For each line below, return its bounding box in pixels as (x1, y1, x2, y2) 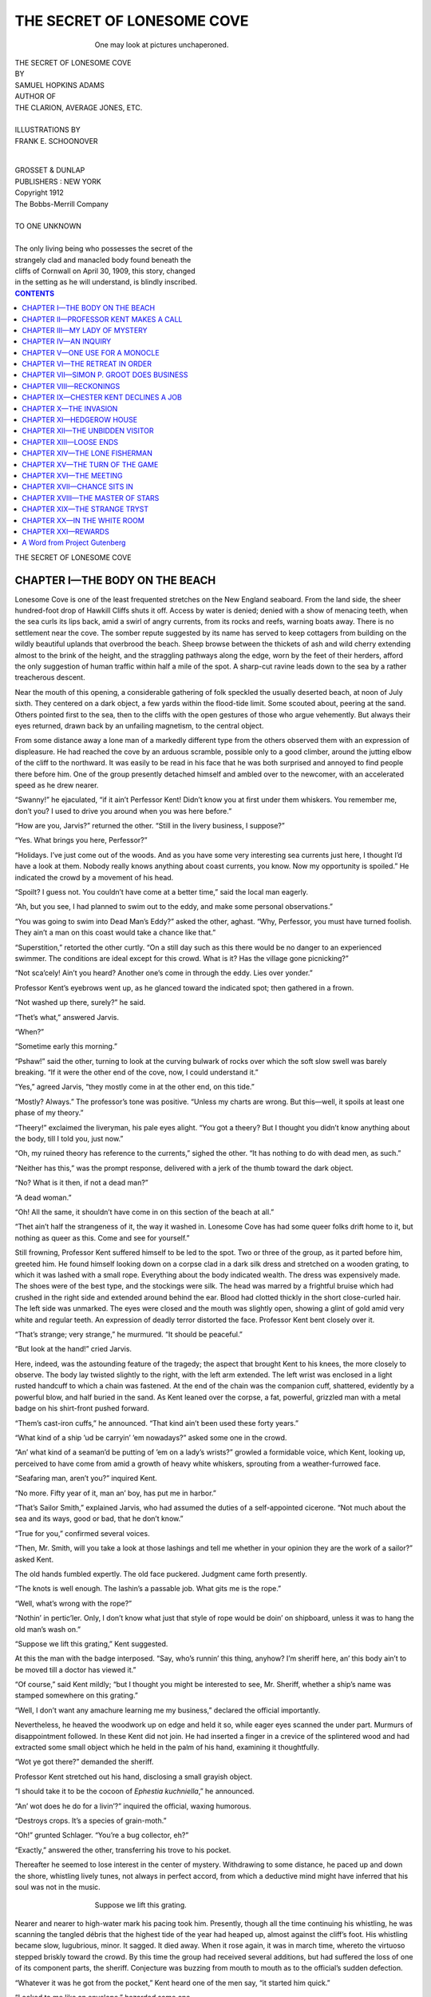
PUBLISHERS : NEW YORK (14, 177, 101, 186)
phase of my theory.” (14, 1108, 84, 1118)
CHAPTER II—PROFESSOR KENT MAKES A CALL (22, 314, 183, 324)
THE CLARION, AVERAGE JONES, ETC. (14, 102, 143, 112)
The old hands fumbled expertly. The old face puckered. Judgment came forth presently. (14, 1569, 307, 1578)
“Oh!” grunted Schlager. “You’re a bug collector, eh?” (14, 1830, 189, 1840)
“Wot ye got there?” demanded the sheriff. (14, 1757, 154, 1767)
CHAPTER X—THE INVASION (22, 403, 118, 413)
